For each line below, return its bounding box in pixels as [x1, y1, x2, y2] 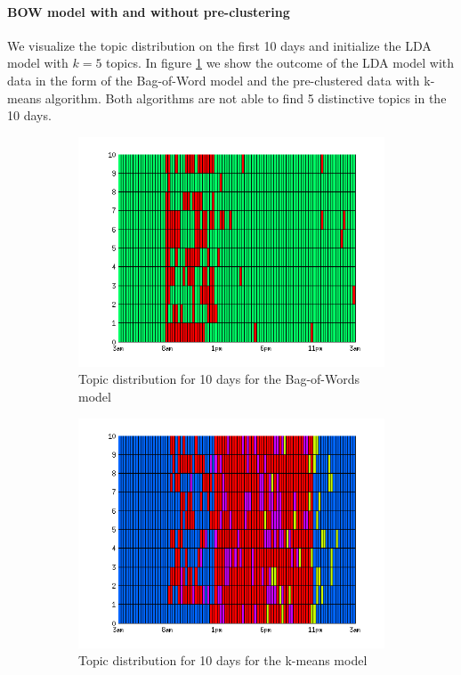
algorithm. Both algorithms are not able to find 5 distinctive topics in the [44, 88, 447, 107]
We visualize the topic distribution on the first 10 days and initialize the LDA [7, 36, 432, 54]
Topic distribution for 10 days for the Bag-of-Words [78, 370, 360, 388]
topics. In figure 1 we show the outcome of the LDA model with [106, 53, 455, 72]
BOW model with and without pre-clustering [7, 2, 290, 20]
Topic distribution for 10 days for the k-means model [78, 651, 368, 670]
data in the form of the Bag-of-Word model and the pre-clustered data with [7, 70, 420, 89]
